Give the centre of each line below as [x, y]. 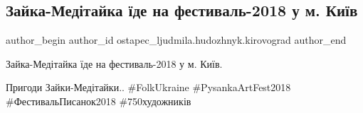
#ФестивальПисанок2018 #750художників [99, 101]
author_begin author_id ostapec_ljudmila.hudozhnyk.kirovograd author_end [176, 40]
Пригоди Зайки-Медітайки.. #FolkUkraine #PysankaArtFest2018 [148, 87]
